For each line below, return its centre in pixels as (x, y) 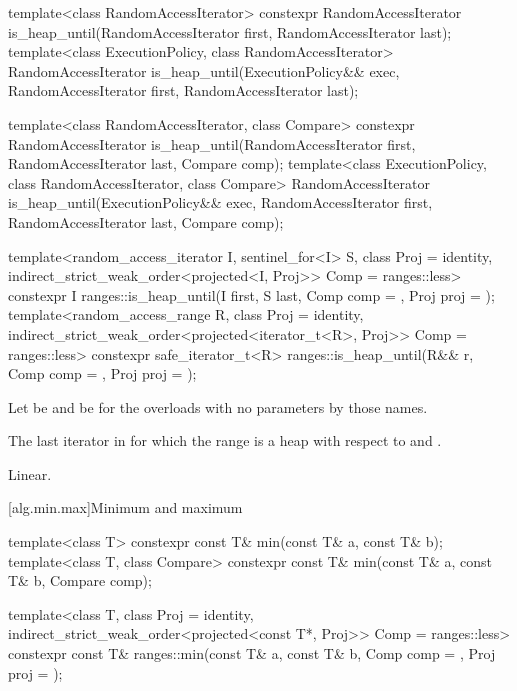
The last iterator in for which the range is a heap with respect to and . (225, 440)
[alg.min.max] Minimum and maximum (125, 507)
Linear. (30, 473)
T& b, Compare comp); (80, 580)
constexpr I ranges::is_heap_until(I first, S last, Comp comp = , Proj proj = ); (251, 294)
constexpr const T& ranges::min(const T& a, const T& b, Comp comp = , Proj (252, 653)
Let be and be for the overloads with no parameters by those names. (218, 406)
